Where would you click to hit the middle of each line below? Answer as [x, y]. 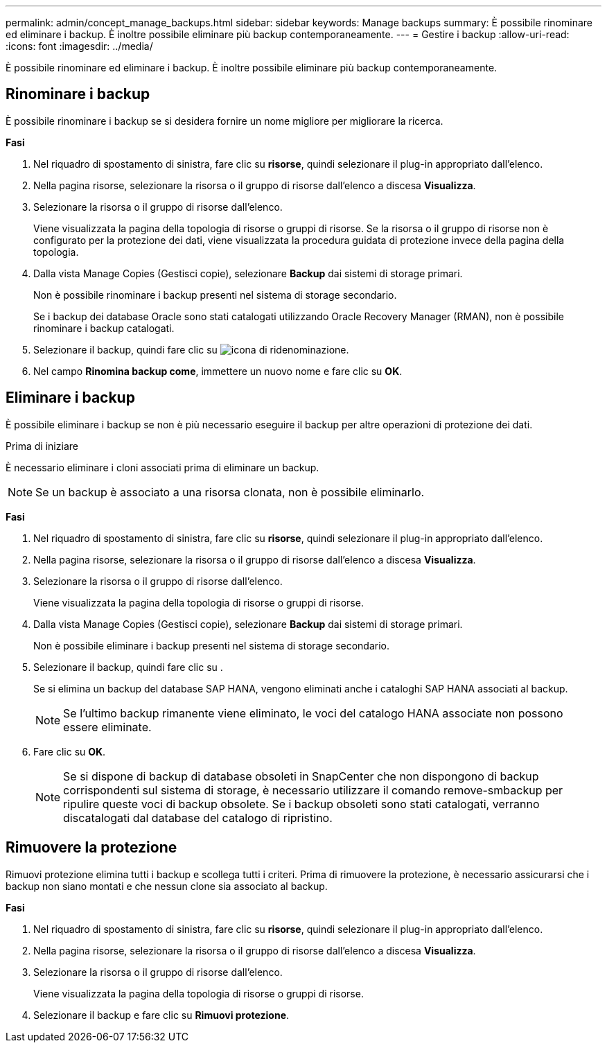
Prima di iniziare [42, 446]
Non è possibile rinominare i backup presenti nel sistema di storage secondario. [215, 295]
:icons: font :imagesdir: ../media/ [79, 46]
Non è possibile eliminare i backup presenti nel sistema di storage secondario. [212, 645]
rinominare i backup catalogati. [104, 328]
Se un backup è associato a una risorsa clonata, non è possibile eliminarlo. [230, 492]
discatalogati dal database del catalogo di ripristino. [198, 818]
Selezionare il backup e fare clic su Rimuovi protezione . [161, 1015]
